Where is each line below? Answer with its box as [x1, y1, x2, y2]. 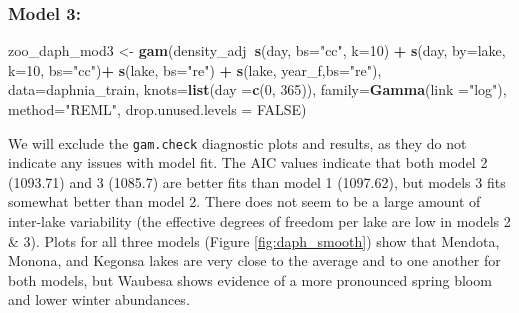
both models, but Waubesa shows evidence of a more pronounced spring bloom [8, 269, 492, 290]
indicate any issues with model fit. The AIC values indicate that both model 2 [8, 152, 488, 173]
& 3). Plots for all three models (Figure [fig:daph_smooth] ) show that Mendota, [8, 230, 500, 251]
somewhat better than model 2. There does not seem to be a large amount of [8, 191, 481, 212]
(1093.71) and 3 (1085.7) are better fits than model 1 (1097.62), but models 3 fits [8, 171, 506, 192]
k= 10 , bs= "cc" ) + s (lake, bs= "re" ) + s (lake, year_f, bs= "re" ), [8, 59, 382, 80]
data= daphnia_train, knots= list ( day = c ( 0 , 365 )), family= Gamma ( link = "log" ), [8, 79, 507, 100]
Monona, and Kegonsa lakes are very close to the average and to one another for [8, 250, 501, 271]
